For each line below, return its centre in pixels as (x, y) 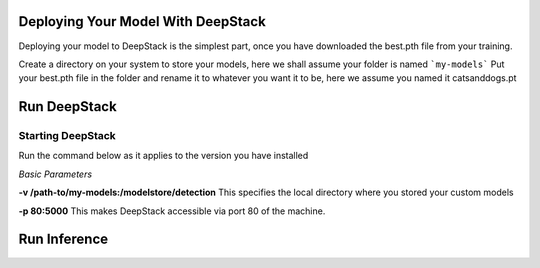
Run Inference (63, 239)
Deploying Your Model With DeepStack (142, 21)
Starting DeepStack (67, 136)
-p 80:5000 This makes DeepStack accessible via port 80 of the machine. (172, 211)
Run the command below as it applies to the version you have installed (163, 156)
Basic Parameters (55, 174)
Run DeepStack (67, 106)
